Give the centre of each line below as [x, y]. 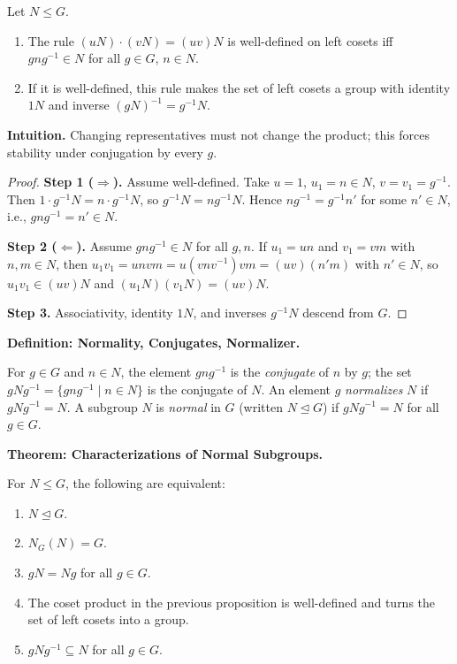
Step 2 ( [32, 245]
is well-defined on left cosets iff [310, 40]
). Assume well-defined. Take [191, 182]
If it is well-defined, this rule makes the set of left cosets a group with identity [239, 87]
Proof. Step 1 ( [51, 182]
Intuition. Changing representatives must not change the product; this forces [219, 134]
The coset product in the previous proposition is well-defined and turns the [232, 602]
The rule [51, 40]
